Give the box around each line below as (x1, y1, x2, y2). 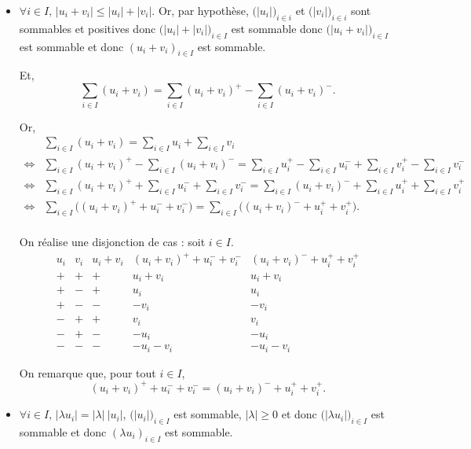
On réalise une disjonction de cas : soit (19, 234, 206, 250)
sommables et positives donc (19, 20, 156, 36)
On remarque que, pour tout (19, 364, 156, 381)
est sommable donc (231, 20, 323, 36)
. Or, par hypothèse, (152, 2, 249, 18)
